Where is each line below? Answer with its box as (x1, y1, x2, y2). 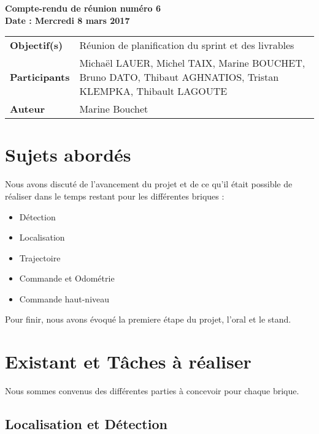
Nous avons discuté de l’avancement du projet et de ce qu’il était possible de (5, 178, 293, 190)
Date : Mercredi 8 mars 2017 (5, 13, 130, 26)
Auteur (10, 102, 45, 116)
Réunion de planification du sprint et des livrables (79, 38, 294, 53)
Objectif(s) (10, 38, 63, 53)
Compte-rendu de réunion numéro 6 (5, 2, 161, 14)
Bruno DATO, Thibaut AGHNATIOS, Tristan (79, 70, 279, 84)
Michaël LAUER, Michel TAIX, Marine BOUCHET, (79, 56, 306, 70)
